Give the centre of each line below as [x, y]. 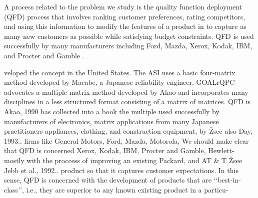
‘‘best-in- [227, 180]
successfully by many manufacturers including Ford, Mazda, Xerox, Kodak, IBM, [128, 46]
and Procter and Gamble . [44, 55]
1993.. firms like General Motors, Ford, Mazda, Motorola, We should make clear [126, 140]
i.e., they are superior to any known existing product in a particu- [127, 189]
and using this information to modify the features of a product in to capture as [125, 26]
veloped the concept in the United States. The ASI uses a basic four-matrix [120, 72]
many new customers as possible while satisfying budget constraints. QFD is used [129, 36]
